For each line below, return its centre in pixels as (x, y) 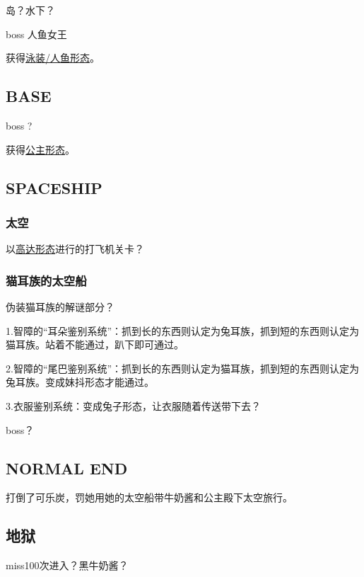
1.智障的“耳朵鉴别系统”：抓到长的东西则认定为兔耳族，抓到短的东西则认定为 (183, 330)
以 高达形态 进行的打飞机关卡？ (75, 249)
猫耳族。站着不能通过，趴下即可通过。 (95, 344)
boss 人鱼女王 (36, 34)
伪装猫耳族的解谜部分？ (60, 306)
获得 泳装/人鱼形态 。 (53, 58)
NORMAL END (67, 468)
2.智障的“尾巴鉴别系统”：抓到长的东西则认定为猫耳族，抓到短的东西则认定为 (183, 368)
